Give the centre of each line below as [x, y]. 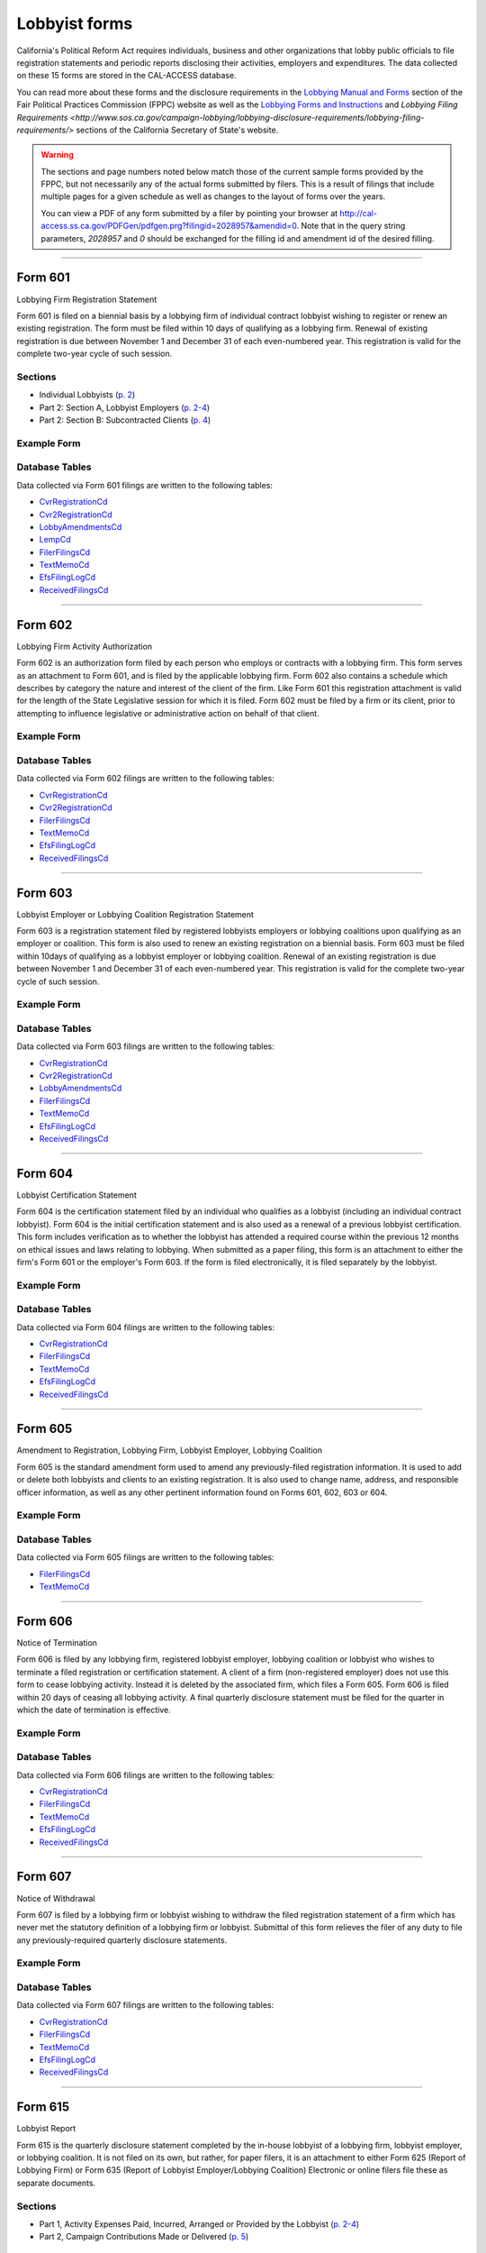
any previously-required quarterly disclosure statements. [122, 1940]
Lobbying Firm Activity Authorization [85, 646]
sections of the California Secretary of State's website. [177, 130]
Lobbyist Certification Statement [76, 1195]
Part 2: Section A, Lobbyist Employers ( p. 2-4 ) [125, 407]
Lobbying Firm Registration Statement [87, 299]
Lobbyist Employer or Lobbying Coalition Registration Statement [135, 914]
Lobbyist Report [46, 2129]
